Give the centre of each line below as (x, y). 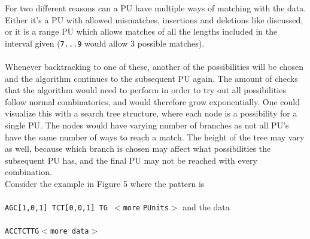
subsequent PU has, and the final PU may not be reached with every (131, 160)
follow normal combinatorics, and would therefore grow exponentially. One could (153, 101)
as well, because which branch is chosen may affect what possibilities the (138, 148)
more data (69, 232)
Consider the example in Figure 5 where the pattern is (105, 183)
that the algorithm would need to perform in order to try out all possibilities (145, 90)
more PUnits (146, 208)
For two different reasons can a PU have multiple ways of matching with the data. (156, 8)
